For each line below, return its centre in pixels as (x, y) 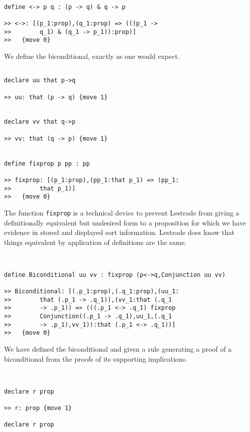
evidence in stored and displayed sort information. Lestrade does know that (119, 232)
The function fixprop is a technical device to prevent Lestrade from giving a (122, 213)
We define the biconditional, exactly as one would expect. (92, 56)
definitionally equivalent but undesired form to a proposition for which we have (125, 222)
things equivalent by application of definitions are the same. (95, 242)
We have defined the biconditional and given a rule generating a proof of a (118, 349)
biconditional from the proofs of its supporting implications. (96, 358)
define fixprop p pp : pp (47, 163)
